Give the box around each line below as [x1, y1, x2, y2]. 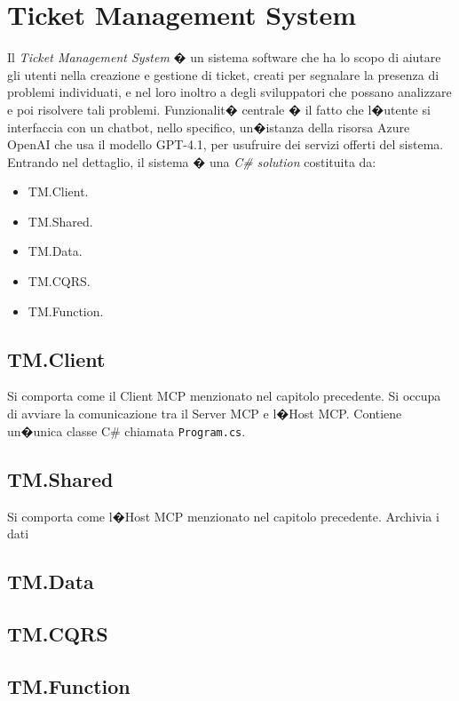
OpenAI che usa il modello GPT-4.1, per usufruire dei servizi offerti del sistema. [7, 135, 444, 154]
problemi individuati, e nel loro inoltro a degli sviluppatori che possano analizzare [7, 83, 452, 101]
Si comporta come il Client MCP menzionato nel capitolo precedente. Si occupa [7, 386, 441, 405]
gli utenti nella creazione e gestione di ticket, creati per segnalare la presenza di [7, 65, 439, 84]
